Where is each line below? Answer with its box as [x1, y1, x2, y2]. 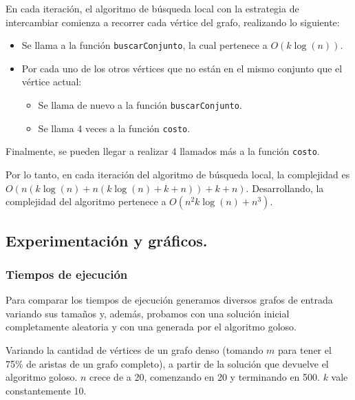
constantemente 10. [6, 383, 87, 397]
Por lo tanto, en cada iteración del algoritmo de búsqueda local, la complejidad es [6, 167, 350, 181]
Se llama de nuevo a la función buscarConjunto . [38, 98, 242, 112]
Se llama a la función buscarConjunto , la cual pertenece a [21, 38, 268, 52]
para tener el [278, 342, 332, 357]
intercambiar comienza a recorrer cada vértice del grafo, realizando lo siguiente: [6, 14, 340, 29]
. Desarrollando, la [246, 180, 324, 195]
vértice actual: [21, 74, 82, 89]
